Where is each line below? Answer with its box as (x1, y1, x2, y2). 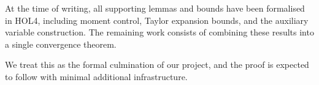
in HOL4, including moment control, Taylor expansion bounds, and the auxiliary (5, 13, 309, 26)
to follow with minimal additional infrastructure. (5, 70, 188, 83)
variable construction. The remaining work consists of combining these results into (5, 26, 314, 39)
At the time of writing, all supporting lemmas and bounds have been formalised (5, 2, 305, 14)
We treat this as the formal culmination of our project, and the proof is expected (5, 58, 309, 71)
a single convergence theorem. (5, 37, 117, 50)
